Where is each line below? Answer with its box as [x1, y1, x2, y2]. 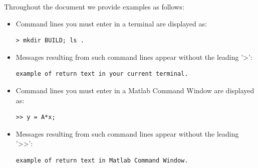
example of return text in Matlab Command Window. [16, 157, 188, 164]
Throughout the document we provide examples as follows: [4, 1, 184, 11]
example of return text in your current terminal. [16, 70, 188, 78]
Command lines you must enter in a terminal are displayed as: [16, 18, 207, 28]
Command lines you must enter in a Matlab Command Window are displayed [16, 85, 254, 95]
